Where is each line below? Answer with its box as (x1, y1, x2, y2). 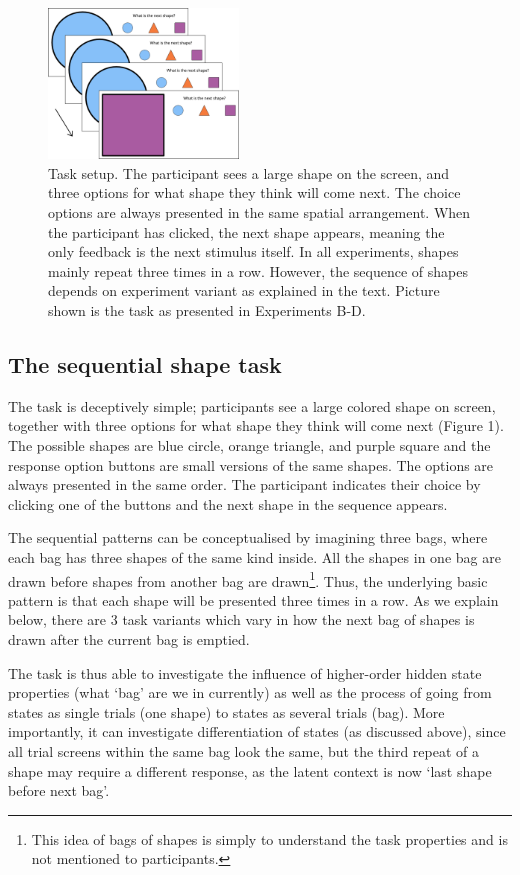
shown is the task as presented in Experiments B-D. (48, 300, 366, 321)
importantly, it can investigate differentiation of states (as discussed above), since (8, 721, 506, 742)
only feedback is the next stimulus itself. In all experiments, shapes (48, 241, 459, 262)
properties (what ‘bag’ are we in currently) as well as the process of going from (8, 682, 492, 703)
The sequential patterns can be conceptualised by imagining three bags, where (8, 527, 488, 548)
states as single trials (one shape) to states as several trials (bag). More (8, 701, 445, 722)
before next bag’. (8, 780, 110, 801)
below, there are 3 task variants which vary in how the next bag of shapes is (8, 609, 475, 630)
